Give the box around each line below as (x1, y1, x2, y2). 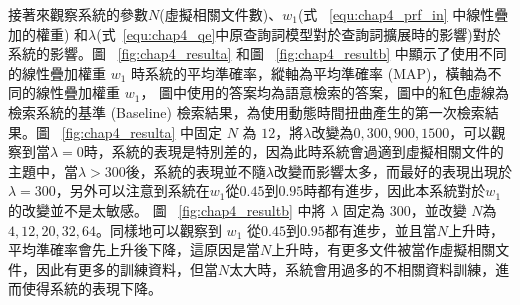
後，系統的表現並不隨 (125, 160, 266, 181)
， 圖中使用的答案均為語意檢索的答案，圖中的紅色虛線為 (140, 82, 510, 103)
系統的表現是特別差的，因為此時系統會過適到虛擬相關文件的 (111, 141, 504, 162)
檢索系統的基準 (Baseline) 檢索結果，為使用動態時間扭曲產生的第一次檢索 (8, 101, 485, 122)
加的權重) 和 (8, 23, 89, 44)
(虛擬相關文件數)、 (159, 4, 283, 24)
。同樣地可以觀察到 (95, 219, 222, 240)
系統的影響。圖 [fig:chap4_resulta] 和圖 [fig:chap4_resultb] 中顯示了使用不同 (8, 43, 507, 64)
